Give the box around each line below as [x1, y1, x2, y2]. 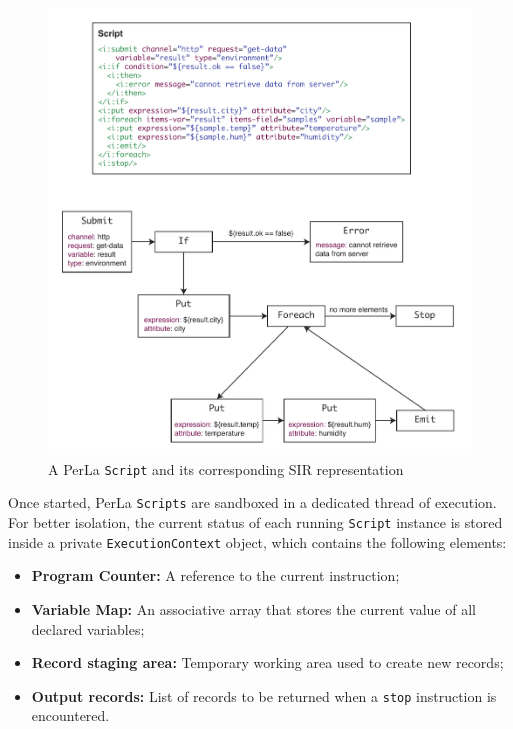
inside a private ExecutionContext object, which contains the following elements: [8, 531, 507, 552]
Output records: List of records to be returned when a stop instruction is [31, 685, 497, 706]
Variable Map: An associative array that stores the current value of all [31, 598, 476, 619]
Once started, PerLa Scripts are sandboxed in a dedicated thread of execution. [8, 492, 497, 513]
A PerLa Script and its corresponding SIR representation [48, 458, 404, 479]
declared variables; [31, 618, 145, 639]
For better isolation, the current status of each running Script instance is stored [8, 512, 503, 533]
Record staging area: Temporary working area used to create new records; [31, 652, 504, 673]
